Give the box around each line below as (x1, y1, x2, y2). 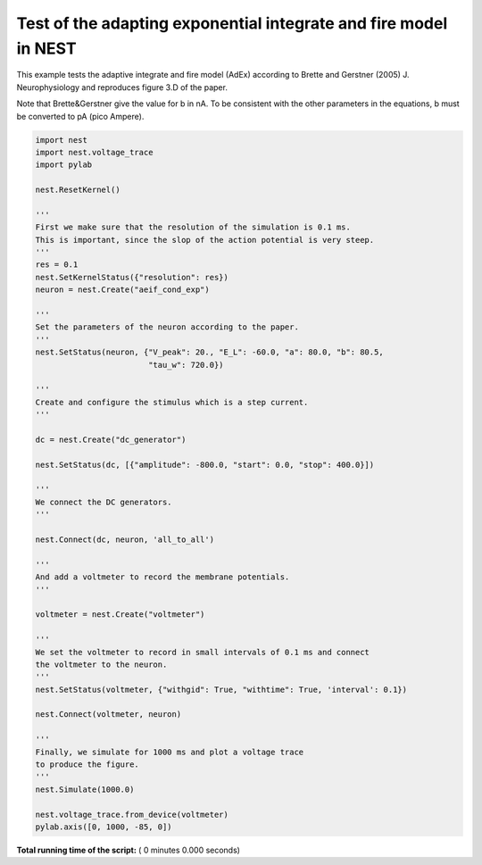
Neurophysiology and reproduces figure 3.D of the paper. (16, 81, 228, 93)
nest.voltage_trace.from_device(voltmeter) (35, 809, 229, 819)
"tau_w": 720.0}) (147, 360, 224, 370)
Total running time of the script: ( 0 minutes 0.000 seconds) (16, 844, 241, 855)
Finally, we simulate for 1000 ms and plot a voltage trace (35, 746, 304, 757)
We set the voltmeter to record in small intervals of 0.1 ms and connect (35, 647, 370, 657)
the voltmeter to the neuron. (35, 659, 168, 670)
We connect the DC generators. (35, 496, 173, 507)
